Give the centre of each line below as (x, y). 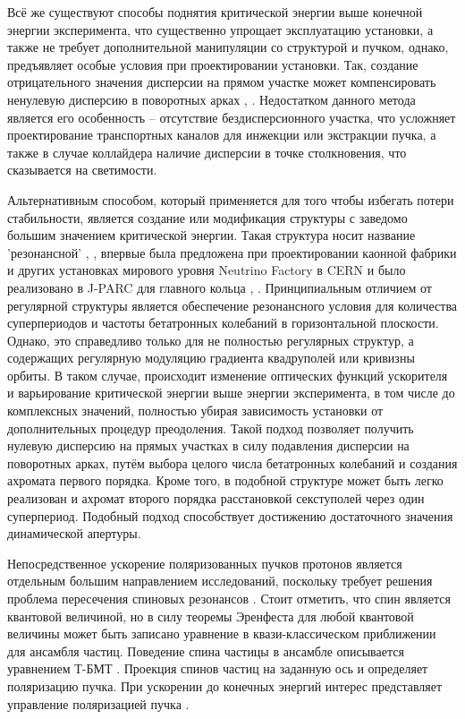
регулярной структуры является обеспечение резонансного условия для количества (232, 305)
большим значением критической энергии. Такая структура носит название (211, 235)
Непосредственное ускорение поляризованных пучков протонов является (205, 563)
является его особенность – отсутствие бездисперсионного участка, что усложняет (232, 117)
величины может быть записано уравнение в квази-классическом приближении (222, 633)
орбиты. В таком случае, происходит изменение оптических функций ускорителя (228, 375)
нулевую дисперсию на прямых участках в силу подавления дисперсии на (208, 445)
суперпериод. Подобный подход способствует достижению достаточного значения (230, 515)
